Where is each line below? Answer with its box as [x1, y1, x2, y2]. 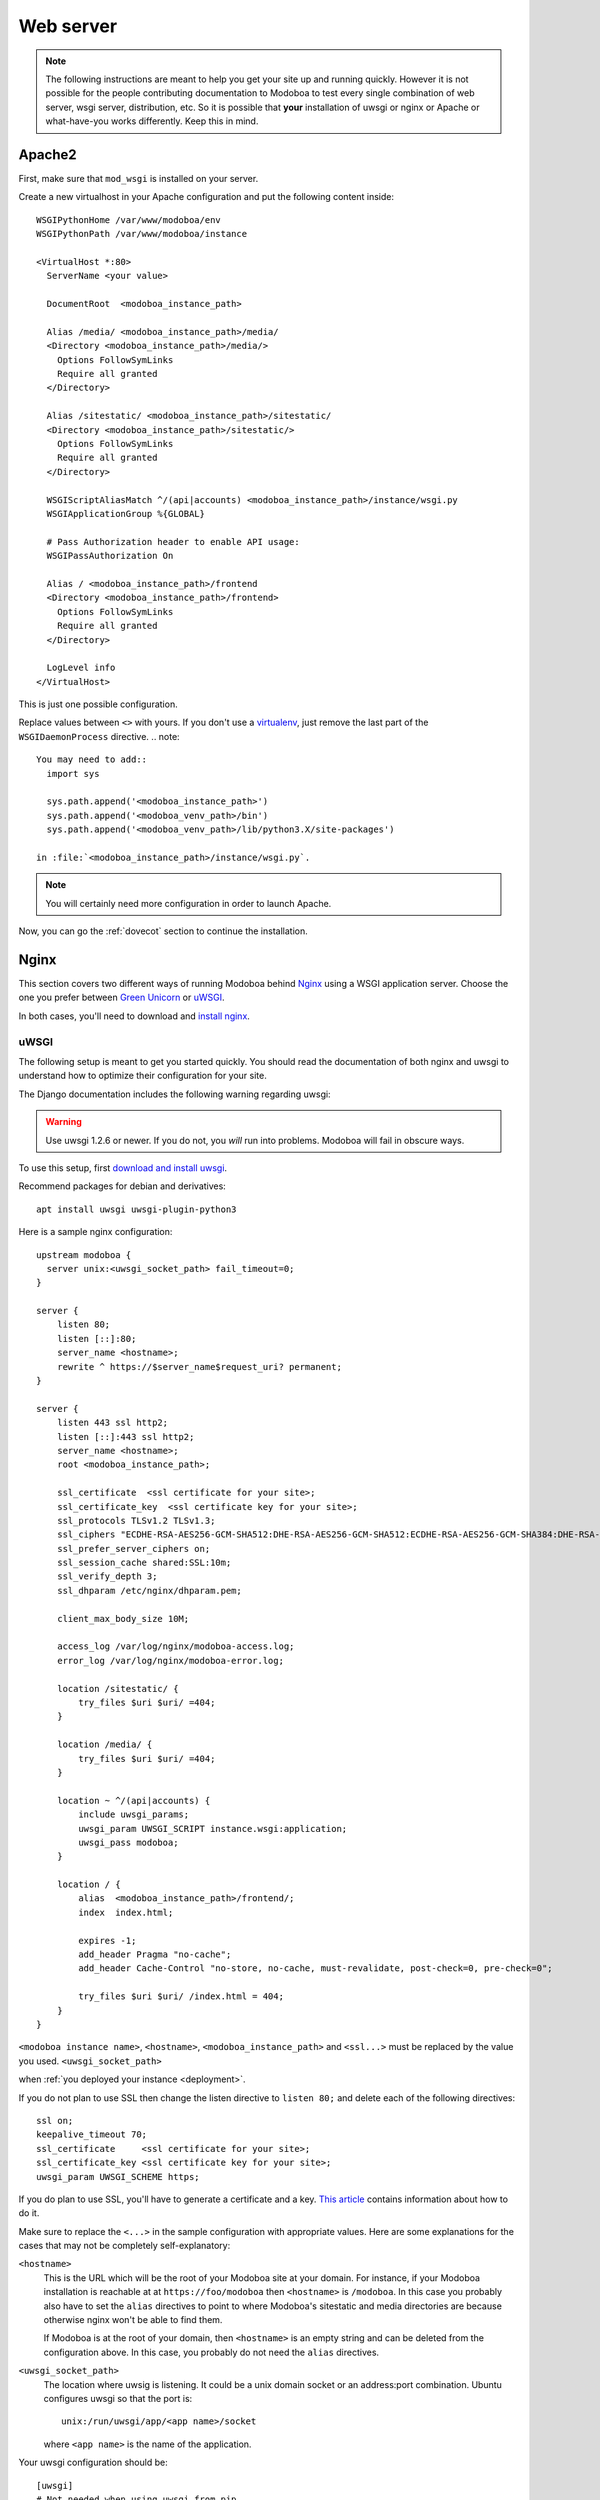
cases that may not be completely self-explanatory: [18, 2240, 231, 2252]
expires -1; [78, 1935, 137, 1946]
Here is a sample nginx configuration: [18, 1226, 173, 1238]
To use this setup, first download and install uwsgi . [18, 1161, 228, 1174]
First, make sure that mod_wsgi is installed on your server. [18, 173, 259, 185]
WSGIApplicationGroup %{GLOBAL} [46, 508, 205, 519]
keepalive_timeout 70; [36, 2129, 148, 2140]
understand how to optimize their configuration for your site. [18, 1070, 267, 1082]
